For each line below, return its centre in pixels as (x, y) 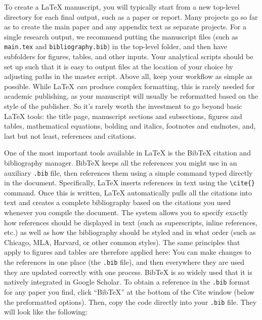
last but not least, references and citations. (70, 135)
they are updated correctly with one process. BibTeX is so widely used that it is (128, 272)
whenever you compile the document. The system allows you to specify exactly (126, 212)
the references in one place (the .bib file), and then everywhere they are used (124, 262)
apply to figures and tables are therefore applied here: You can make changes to (128, 252)
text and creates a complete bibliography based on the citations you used (117, 202)
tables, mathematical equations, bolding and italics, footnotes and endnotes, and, (130, 126)
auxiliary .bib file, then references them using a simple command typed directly (128, 172)
